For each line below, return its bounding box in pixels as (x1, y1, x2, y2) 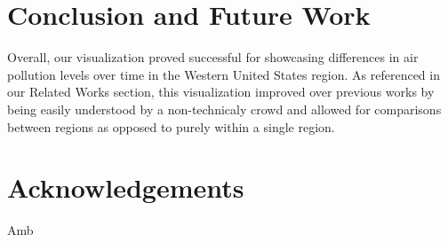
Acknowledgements (7, 169, 244, 206)
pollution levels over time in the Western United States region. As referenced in (7, 65, 440, 83)
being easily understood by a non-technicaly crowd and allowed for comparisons (7, 99, 442, 118)
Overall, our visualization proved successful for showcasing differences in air (7, 48, 419, 66)
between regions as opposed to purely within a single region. (7, 117, 335, 136)
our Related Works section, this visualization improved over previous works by (7, 82, 435, 101)
